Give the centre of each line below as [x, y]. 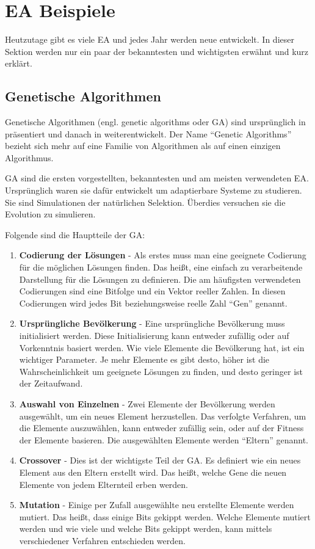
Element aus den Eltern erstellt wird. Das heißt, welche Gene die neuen [153, 472]
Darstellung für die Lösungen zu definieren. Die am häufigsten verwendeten [160, 279]
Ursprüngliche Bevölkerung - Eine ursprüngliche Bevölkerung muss [152, 323]
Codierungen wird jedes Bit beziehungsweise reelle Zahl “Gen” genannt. [153, 303]
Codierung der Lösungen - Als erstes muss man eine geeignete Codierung [163, 255]
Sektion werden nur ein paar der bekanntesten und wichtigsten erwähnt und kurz [157, 51]
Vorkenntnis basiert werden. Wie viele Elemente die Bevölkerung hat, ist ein [162, 347]
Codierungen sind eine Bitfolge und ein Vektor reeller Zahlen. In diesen [152, 291]
